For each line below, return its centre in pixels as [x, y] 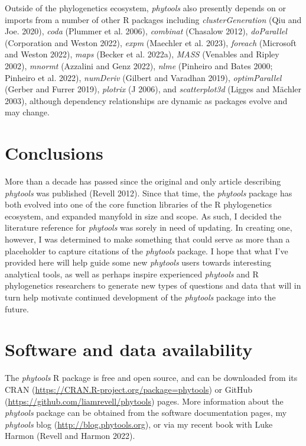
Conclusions [54, 153]
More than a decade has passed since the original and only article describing [143, 181]
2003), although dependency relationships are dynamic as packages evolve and [146, 100]
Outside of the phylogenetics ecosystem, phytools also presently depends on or [145, 8]
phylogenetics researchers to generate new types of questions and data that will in [153, 285]
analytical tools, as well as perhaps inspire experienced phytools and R [132, 274]
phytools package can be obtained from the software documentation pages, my [146, 413]
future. [17, 308]
